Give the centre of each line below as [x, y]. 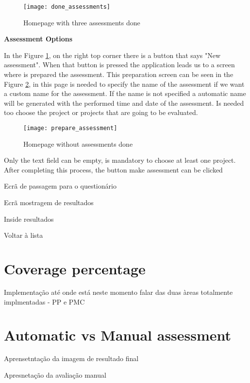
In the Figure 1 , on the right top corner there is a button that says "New [112, 55]
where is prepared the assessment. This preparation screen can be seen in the [119, 74]
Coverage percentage [75, 268]
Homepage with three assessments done [82, 22]
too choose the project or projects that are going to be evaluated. [101, 112]
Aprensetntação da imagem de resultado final [71, 358]
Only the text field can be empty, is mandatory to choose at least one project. [120, 160]
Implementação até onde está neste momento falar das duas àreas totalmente [118, 292]
